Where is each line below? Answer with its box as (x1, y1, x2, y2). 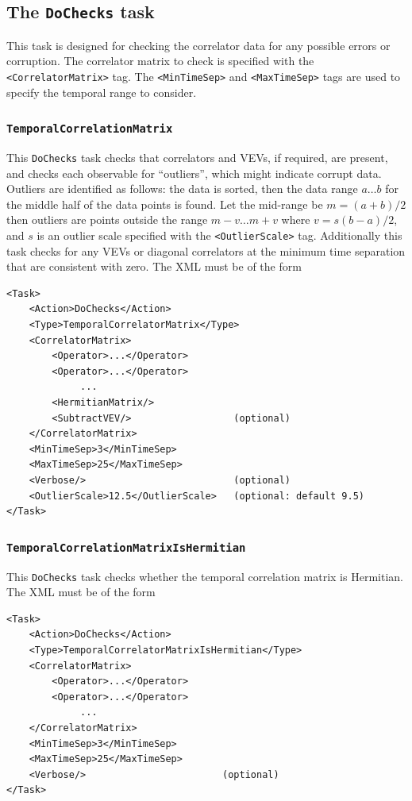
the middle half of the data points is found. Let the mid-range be (6, 195, 323, 212)
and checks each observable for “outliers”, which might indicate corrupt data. (6, 164, 382, 181)
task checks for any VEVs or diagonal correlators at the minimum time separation (6, 242, 406, 259)
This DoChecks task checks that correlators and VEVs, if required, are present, (6, 149, 388, 165)
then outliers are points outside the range (6, 211, 208, 228)
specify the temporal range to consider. (6, 83, 197, 100)
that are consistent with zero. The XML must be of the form (6, 258, 302, 275)
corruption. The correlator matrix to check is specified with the (6, 52, 314, 69)
